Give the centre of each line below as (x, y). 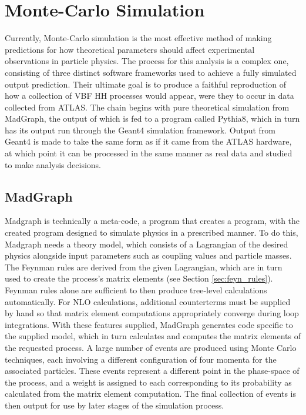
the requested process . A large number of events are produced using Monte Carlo (151, 347)
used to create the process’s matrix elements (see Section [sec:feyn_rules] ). (139, 278)
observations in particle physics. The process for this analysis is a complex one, (147, 61)
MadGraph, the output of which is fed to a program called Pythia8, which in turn (152, 118)
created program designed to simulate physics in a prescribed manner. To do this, (152, 232)
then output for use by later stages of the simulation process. (115, 405)
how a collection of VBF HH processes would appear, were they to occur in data (149, 96)
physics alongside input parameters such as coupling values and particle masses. (148, 255)
